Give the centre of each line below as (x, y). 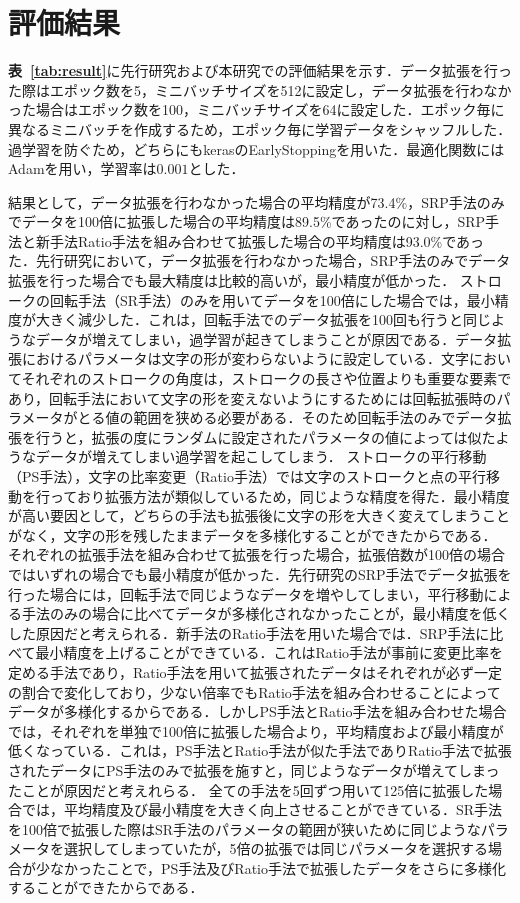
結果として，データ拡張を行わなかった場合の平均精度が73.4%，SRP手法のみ (256, 201)
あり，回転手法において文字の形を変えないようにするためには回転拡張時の (252, 397)
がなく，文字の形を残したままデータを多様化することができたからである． (252, 534)
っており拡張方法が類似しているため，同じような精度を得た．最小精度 (279, 495)
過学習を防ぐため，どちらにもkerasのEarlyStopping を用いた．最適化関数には (256, 148)
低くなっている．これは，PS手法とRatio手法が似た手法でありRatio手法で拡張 (260, 750)
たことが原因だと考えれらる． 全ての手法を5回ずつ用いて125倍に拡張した (248, 789)
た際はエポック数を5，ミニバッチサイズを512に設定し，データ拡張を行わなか (260, 89)
